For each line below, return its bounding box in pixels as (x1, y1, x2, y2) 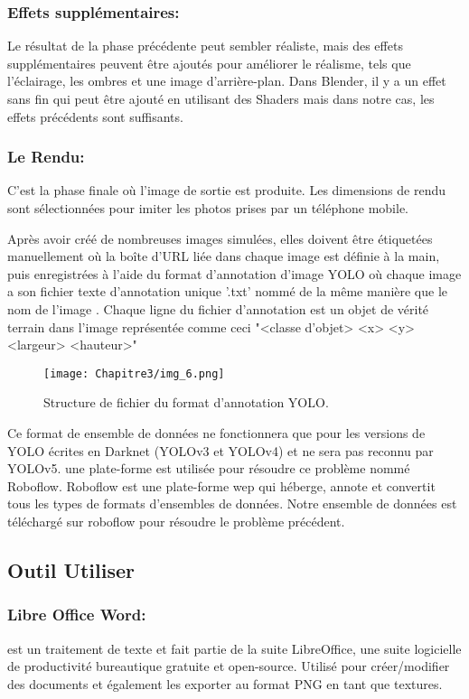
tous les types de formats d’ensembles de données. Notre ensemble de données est (7, 494, 457, 513)
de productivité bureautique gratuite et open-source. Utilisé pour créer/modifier (7, 657, 450, 676)
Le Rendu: (7, 145, 85, 168)
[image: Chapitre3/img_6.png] (43, 367, 225, 380)
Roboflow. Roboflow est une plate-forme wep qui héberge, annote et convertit (7, 476, 436, 495)
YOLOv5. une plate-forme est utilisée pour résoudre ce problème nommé (7, 459, 410, 478)
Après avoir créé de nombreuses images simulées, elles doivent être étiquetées (7, 228, 433, 247)
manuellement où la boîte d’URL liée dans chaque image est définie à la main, (7, 247, 440, 266)
